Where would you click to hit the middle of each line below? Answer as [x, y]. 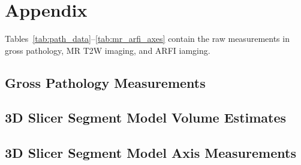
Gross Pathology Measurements [105, 82]
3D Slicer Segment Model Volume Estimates [146, 117]
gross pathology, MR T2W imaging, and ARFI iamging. [108, 50]
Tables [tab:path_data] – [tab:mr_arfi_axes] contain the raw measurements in [147, 39]
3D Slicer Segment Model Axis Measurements [150, 153]
